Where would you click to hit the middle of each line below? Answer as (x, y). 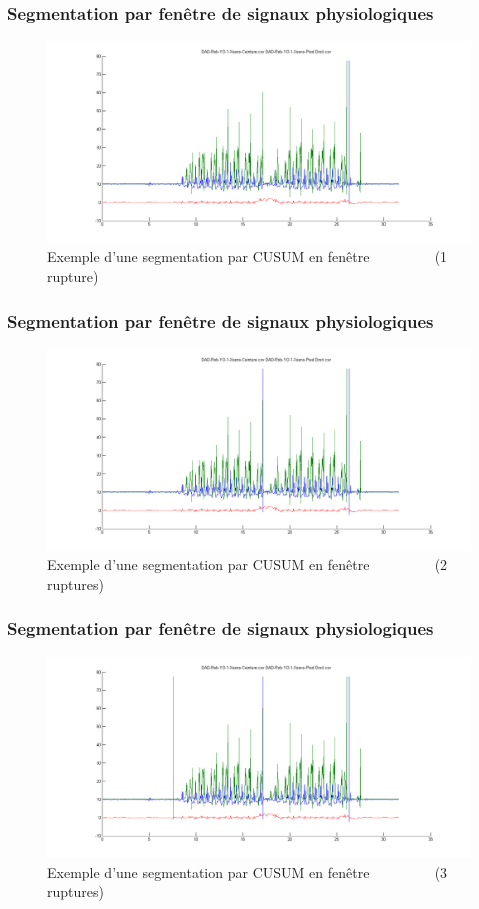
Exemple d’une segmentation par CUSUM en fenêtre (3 (247, 871)
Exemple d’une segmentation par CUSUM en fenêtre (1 (247, 256)
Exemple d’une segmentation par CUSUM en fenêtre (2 (247, 564)
